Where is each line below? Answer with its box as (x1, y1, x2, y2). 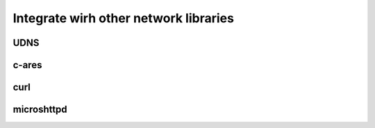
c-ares (12, 59, 42, 71)
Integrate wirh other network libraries (12, 10, 234, 26)
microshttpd (12, 104, 67, 115)
